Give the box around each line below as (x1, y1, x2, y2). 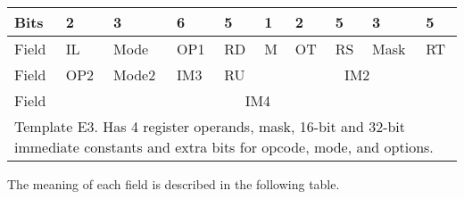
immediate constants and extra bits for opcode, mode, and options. (14, 137, 434, 157)
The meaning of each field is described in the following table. (7, 175, 340, 193)
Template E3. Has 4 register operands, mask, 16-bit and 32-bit (14, 116, 406, 137)
